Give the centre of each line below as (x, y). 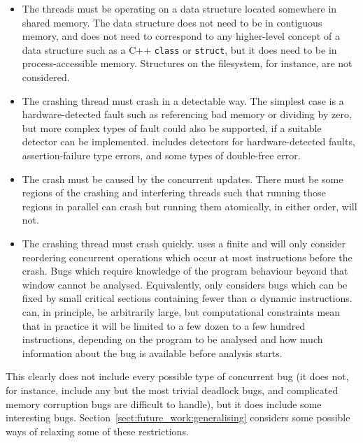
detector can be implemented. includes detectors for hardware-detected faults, (188, 141)
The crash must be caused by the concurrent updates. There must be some (183, 179)
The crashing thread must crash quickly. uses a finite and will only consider (184, 243)
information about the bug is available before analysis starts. (152, 353)
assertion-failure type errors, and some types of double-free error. (161, 155)
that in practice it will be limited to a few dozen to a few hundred (164, 325)
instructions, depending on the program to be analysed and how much (172, 339)
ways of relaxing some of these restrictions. (97, 431)
